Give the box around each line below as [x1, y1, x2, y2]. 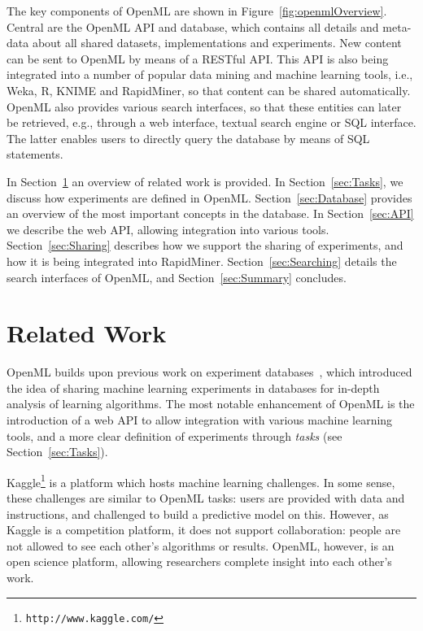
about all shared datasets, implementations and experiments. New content [32, 34, 402, 51]
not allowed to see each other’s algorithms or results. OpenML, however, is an [7, 537, 395, 554]
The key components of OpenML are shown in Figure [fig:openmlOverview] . [7, 2, 387, 19]
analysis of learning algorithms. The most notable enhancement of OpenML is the [7, 395, 415, 412]
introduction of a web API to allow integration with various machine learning [7, 411, 393, 428]
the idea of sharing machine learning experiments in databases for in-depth [7, 379, 380, 396]
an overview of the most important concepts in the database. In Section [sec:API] [7, 205, 414, 222]
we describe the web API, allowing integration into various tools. [7, 220, 329, 237]
